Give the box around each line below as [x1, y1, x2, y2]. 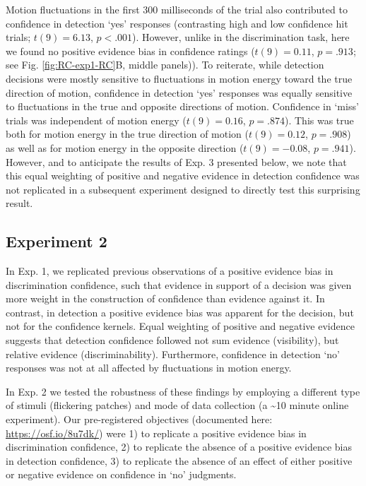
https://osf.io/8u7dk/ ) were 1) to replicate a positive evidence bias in [6, 425, 307, 440]
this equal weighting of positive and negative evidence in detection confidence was [6, 168, 360, 183]
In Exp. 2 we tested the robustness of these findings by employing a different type [6, 384, 360, 398]
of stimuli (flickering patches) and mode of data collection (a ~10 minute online [6, 398, 349, 413]
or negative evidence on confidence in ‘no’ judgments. [6, 467, 237, 482]
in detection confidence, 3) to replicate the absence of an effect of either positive [6, 453, 353, 468]
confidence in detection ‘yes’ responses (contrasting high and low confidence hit [6, 16, 348, 30]
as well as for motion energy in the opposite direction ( [6, 140, 244, 155]
